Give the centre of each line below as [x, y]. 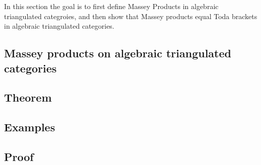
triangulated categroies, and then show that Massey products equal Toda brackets [131, 16]
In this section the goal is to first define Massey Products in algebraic [111, 6]
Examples [30, 127]
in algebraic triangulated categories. [59, 26]
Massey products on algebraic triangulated [118, 53]
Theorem [28, 97]
